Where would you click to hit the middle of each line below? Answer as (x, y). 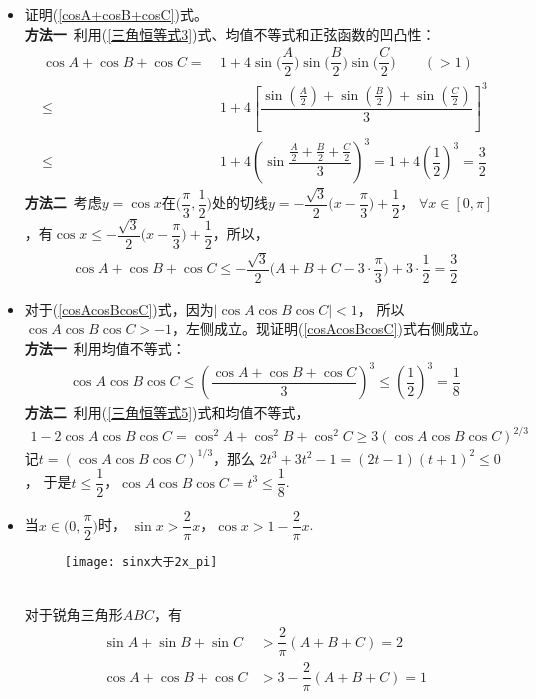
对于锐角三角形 (73, 613)
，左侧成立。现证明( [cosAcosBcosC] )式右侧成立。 (329, 328)
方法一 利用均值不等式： (105, 347)
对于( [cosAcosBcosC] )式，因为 (119, 308)
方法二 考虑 (63, 202)
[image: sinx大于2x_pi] (141, 562)
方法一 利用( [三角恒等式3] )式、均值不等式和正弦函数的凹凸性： (230, 33)
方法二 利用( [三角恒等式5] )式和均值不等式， (167, 412)
